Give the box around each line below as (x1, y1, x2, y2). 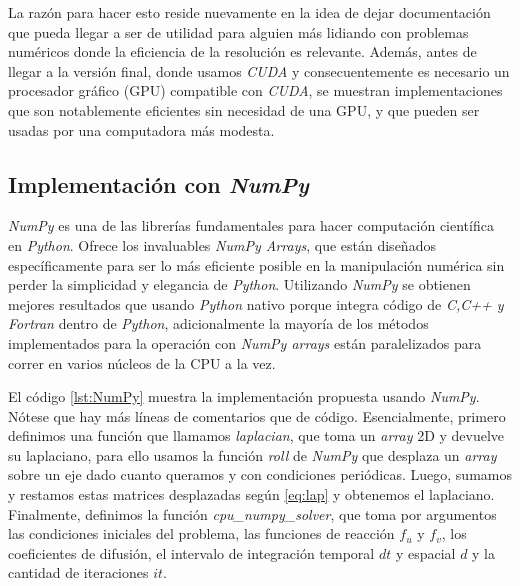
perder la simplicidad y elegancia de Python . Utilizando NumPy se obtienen (8, 274, 471, 295)
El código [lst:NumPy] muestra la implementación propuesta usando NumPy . (8, 386, 480, 407)
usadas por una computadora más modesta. (8, 119, 275, 140)
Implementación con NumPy (8, 168, 309, 199)
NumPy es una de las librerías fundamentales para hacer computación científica (8, 215, 494, 236)
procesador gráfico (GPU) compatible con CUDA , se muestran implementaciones (8, 80, 503, 101)
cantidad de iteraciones (8, 562, 149, 583)
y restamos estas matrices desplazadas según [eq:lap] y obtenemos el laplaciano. (8, 484, 495, 505)
